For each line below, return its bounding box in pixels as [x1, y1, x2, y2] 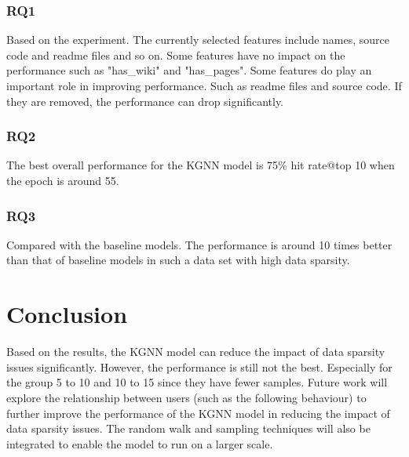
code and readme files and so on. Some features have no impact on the [6, 46, 345, 63]
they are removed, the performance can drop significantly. [6, 92, 284, 109]
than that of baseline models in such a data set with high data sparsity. [6, 252, 350, 268]
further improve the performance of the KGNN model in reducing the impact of [6, 404, 390, 421]
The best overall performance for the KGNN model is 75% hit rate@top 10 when [6, 157, 395, 173]
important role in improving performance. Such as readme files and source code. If [6, 78, 402, 93]
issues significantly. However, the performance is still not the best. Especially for [6, 358, 393, 375]
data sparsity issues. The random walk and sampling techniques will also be [6, 420, 371, 437]
